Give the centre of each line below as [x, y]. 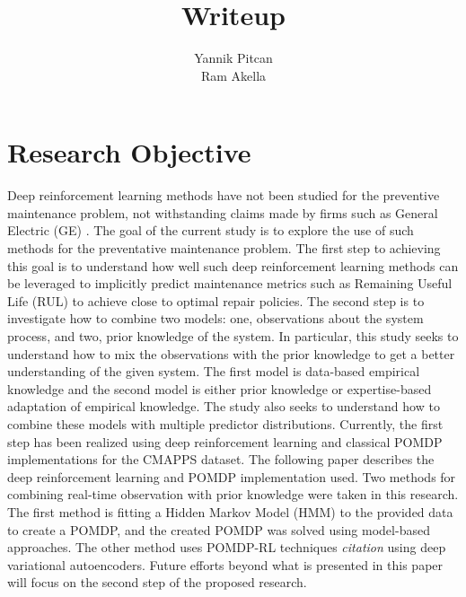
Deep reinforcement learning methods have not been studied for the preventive [224, 195]
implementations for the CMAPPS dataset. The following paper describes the [221, 459]
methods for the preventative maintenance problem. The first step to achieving [224, 248]
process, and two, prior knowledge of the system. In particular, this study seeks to [233, 336]
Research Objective [129, 152]
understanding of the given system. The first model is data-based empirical [214, 371]
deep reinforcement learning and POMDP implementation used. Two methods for [232, 476]
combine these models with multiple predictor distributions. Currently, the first [225, 423]
